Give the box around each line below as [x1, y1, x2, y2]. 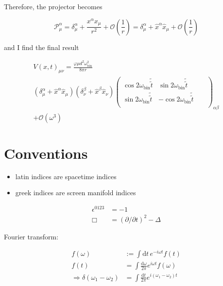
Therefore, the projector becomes [4, 1, 103, 11]
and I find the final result [4, 42, 79, 52]
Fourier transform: [4, 231, 59, 241]
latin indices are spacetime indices [15, 171, 117, 181]
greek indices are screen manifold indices [15, 187, 136, 198]
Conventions [4, 143, 88, 163]
